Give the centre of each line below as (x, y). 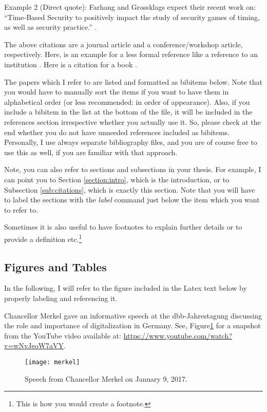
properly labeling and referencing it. (61, 298)
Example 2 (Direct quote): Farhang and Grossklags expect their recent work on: (130, 7)
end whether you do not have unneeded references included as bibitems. (117, 132)
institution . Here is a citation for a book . (71, 64)
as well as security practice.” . (51, 27)
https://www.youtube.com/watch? (178, 335)
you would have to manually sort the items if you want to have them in (117, 92)
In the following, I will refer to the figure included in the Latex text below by (126, 288)
